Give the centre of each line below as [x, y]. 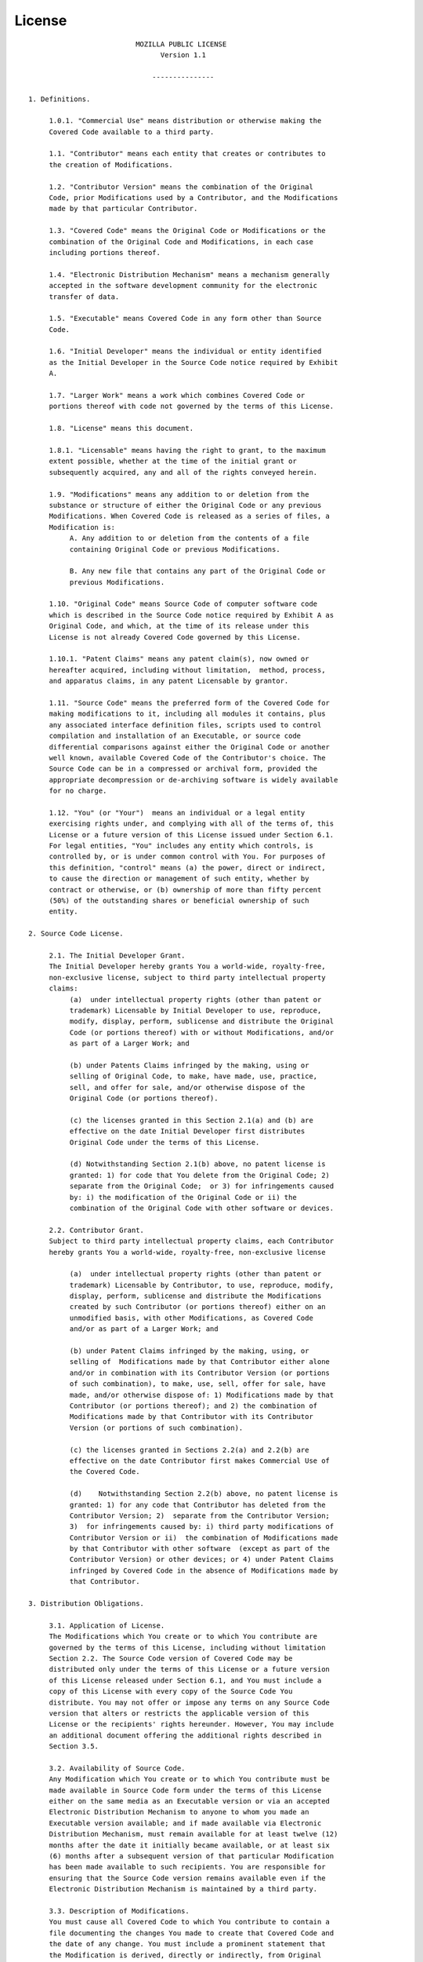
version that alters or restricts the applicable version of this [179, 1713]
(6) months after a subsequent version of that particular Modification [192, 1856]
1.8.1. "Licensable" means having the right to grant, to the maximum [187, 450]
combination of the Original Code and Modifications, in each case [181, 242]
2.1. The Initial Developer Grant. [117, 955]
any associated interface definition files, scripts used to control [185, 725]
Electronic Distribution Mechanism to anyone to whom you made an [179, 1812]
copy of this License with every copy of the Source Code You [171, 1692]
